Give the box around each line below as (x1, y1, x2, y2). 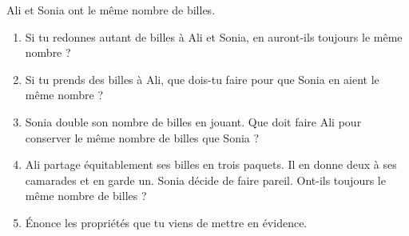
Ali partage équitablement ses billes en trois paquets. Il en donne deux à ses (25, 156, 397, 173)
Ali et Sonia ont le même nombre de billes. (6, 2, 216, 18)
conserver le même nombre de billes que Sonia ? (25, 129, 260, 146)
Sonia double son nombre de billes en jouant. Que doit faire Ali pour (25, 113, 362, 130)
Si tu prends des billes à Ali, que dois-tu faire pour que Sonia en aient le (25, 70, 379, 87)
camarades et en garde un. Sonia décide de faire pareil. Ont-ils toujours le (25, 171, 386, 188)
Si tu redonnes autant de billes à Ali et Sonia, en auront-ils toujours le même (25, 28, 403, 45)
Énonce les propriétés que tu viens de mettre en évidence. (25, 214, 308, 230)
